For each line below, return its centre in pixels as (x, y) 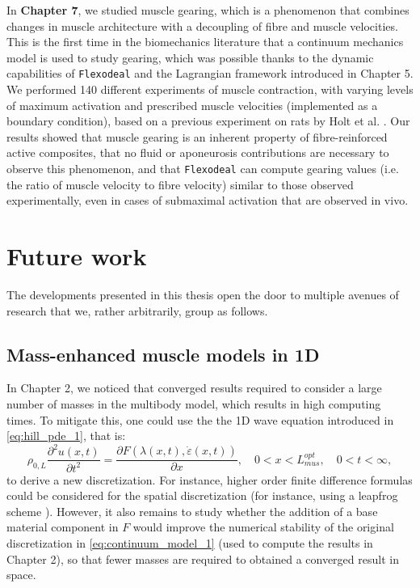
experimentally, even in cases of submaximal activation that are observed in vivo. (208, 200)
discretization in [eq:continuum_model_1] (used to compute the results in (190, 543)
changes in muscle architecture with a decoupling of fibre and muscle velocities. (202, 25)
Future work (77, 256)
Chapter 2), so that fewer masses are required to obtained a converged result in (203, 558)
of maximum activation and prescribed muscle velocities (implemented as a (192, 105)
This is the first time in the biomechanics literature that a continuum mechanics (205, 42)
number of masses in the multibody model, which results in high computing (194, 403)
